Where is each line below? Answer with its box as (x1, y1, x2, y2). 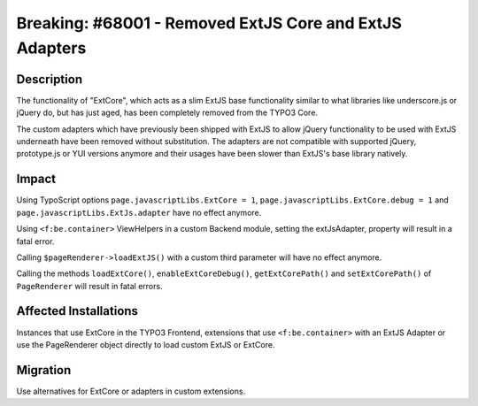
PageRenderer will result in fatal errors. (16, 280, 163, 291)
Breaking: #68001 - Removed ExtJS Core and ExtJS (16, 13, 403, 33)
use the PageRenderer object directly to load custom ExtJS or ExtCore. (16, 339, 275, 349)
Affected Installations (16, 303, 139, 318)
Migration (16, 363, 72, 378)
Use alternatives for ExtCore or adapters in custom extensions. (16, 386, 246, 396)
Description (16, 72, 83, 87)
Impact (16, 172, 57, 187)
